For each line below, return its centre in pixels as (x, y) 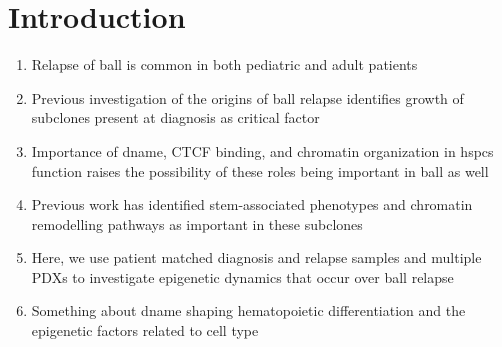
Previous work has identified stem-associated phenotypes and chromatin (252, 204)
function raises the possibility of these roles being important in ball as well (260, 170)
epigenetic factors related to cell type (145, 330)
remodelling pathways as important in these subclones (197, 223)
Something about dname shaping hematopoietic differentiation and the (248, 310)
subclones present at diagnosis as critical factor (175, 117)
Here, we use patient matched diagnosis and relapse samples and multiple (256, 257)
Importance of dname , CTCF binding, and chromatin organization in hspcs (262, 150)
